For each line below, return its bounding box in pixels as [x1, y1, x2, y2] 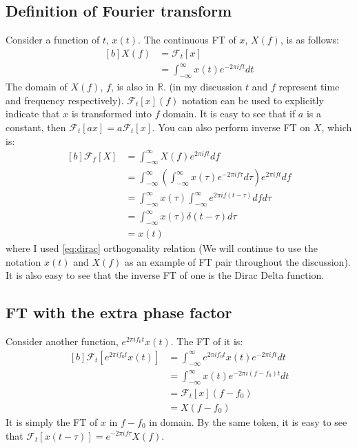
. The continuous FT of [138, 32, 236, 47]
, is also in [110, 79, 154, 94]
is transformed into [71, 106, 152, 121]
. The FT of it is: [170, 334, 243, 349]
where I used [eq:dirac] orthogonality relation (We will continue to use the [6, 241, 318, 255]
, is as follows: [280, 32, 339, 47]
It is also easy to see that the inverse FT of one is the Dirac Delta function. [6, 268, 325, 282]
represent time [278, 79, 340, 94]
